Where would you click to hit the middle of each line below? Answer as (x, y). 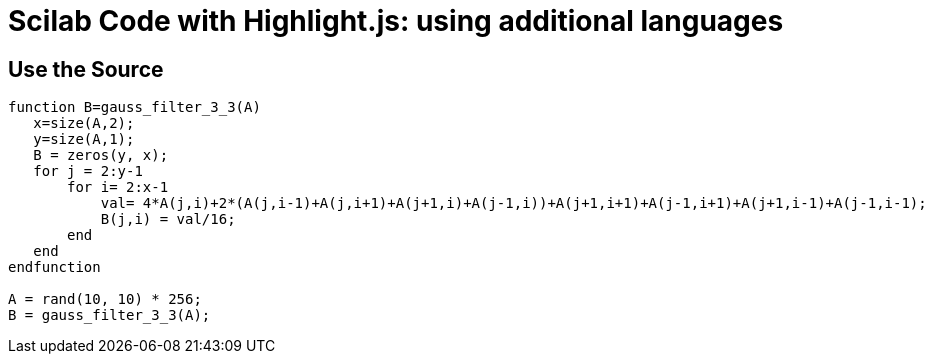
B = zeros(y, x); (101, 155)
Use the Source (86, 69)
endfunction (54, 267)
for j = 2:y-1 (88, 171)
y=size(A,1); (84, 139)
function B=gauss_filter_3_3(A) (134, 107)
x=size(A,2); (84, 123)
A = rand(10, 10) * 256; (105, 299)
